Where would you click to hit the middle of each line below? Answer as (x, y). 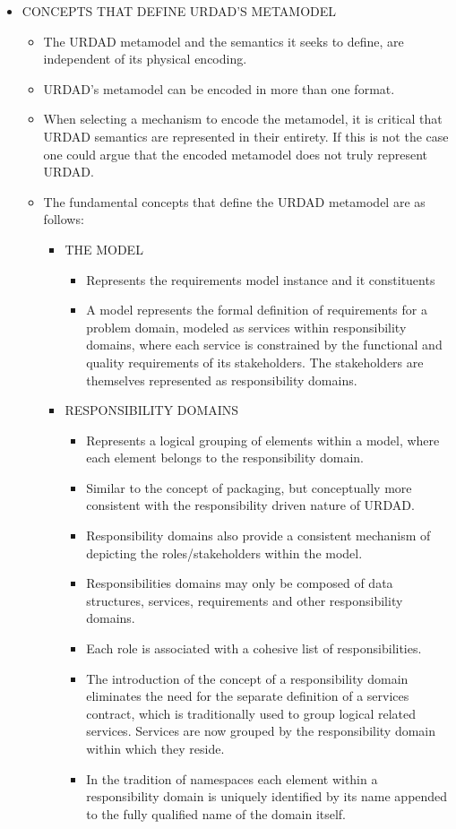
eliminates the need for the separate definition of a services (248, 696)
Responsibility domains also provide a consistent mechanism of (258, 535)
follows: (64, 219)
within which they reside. (155, 748)
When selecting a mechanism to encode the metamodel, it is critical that (243, 119)
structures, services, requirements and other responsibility (245, 600)
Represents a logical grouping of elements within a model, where (263, 440)
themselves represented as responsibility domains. (222, 380)
